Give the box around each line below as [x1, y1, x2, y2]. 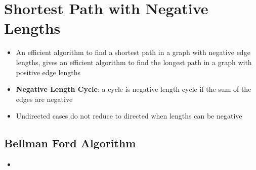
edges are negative [16, 93, 73, 104]
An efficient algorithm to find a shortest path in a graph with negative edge [16, 47, 250, 58]
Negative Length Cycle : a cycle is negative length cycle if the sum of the [16, 84, 251, 94]
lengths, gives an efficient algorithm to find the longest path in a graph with [16, 56, 252, 67]
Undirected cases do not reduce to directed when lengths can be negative [16, 110, 242, 121]
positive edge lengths [16, 67, 81, 77]
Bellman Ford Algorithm [4, 135, 136, 151]
